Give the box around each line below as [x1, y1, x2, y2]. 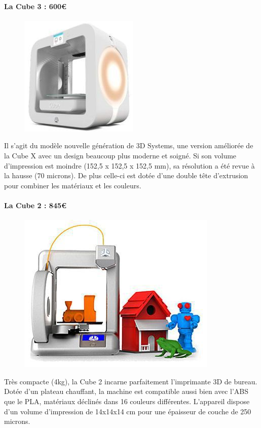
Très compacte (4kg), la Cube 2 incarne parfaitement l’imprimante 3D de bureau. [4, 376, 257, 386]
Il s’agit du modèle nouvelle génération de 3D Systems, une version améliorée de [4, 140, 253, 151]
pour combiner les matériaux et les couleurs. [4, 180, 141, 190]
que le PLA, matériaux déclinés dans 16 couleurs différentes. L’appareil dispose [4, 396, 250, 406]
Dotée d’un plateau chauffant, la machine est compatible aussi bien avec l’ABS [4, 386, 249, 397]
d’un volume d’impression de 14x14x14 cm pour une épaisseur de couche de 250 [4, 406, 251, 416]
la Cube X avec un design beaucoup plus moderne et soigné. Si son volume [4, 150, 237, 160]
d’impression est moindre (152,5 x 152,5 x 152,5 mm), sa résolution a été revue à [4, 160, 255, 171]
